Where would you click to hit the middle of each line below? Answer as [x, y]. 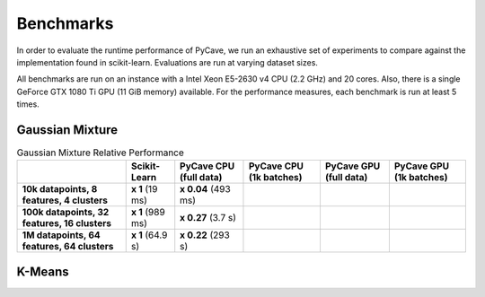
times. [28, 104]
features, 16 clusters [67, 223]
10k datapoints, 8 [60, 189]
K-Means [43, 271]
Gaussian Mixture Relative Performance [100, 153]
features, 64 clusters [68, 247]
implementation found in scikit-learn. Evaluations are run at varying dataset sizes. [168, 62]
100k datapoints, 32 [66, 213]
